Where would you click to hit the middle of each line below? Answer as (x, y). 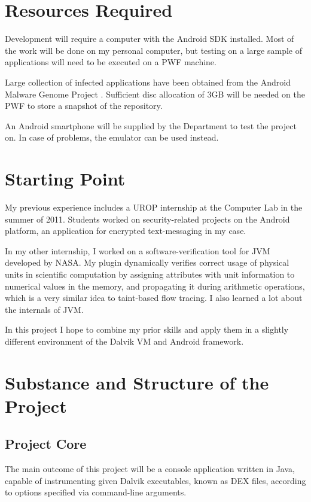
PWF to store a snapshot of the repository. (84, 106)
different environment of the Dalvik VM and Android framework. (124, 341)
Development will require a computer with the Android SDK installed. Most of (150, 39)
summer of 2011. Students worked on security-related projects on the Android (147, 219)
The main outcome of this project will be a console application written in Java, (150, 469)
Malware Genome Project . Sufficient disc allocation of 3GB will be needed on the (155, 94)
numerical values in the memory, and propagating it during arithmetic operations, (155, 286)
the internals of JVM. (44, 309)
